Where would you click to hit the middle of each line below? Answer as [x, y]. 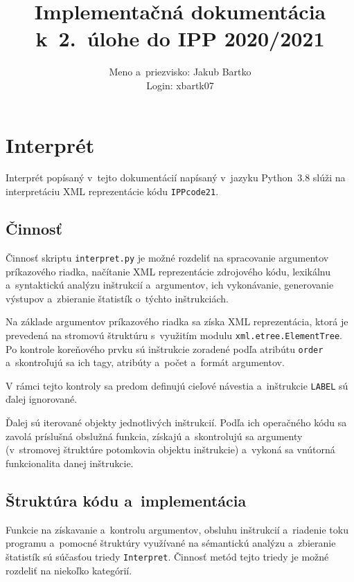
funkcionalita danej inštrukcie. [70, 463]
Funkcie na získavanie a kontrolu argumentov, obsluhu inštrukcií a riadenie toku [177, 529]
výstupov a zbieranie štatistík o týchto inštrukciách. [117, 298]
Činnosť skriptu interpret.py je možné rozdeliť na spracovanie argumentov [167, 257]
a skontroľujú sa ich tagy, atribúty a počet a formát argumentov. [145, 362]
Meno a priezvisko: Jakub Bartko [180, 72]
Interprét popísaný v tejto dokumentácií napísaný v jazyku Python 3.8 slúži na [176, 178]
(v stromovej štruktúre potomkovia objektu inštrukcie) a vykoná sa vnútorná [170, 449]
